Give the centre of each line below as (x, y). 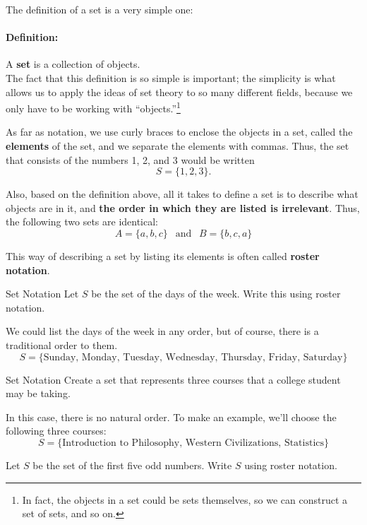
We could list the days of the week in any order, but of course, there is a (162, 331)
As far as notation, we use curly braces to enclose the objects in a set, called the (179, 132)
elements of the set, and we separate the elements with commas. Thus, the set (178, 146)
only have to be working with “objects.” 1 (93, 107)
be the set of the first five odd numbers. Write (132, 465)
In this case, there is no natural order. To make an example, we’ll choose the (171, 417)
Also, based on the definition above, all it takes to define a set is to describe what (182, 194)
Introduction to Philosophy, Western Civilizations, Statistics (193, 443)
